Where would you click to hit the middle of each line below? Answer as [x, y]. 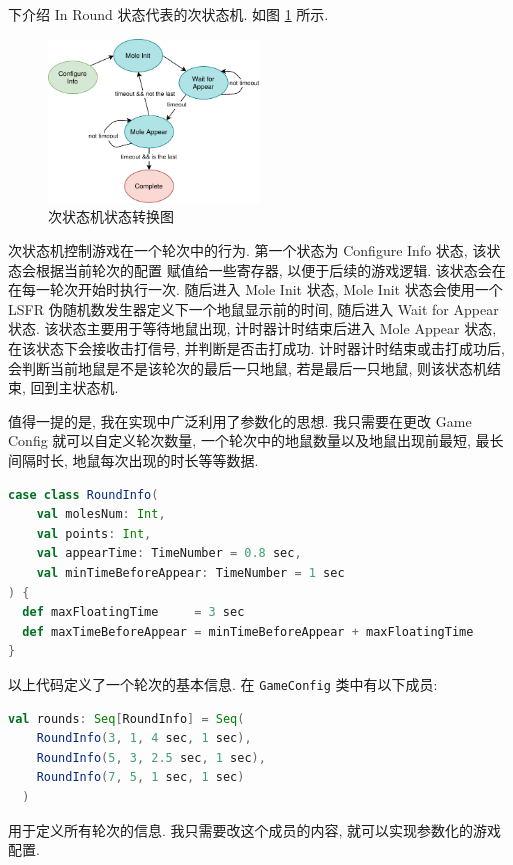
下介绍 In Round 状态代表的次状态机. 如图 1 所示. [168, 14]
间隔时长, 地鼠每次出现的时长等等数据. [133, 459]
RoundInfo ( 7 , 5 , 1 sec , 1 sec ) [140, 777]
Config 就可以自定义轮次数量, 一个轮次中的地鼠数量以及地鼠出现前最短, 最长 [256, 440]
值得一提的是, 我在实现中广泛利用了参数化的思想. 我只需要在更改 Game [240, 420]
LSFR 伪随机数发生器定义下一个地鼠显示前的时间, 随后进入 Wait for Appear [253, 308]
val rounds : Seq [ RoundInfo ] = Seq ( [126, 718]
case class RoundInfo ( [83, 494]
